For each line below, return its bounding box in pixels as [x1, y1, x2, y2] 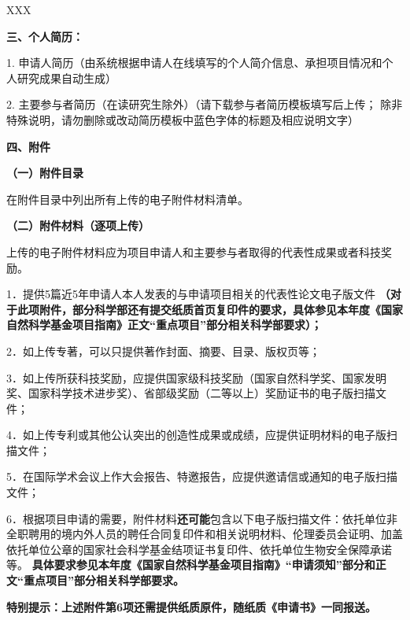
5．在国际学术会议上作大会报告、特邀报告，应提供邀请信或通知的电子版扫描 [6, 468, 397, 485]
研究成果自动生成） [17, 69, 116, 86]
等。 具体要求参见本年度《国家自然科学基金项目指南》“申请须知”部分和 [6, 556, 375, 573]
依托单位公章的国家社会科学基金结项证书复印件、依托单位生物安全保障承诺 [6, 541, 392, 557]
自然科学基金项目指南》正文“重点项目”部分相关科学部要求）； [6, 316, 322, 333]
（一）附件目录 [6, 164, 83, 181]
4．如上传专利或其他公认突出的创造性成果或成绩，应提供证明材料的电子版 [6, 426, 386, 443]
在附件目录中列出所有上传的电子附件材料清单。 [6, 190, 249, 207]
